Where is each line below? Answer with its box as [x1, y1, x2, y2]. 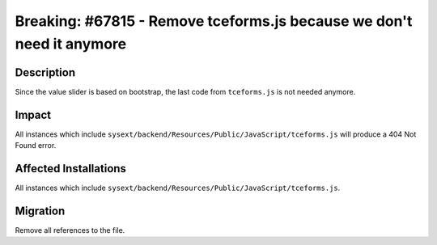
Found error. [15, 141, 57, 150]
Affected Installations [15, 162, 127, 175]
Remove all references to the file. [15, 225, 125, 234]
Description [15, 65, 76, 79]
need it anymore [15, 35, 127, 53]
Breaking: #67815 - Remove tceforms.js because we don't [15, 12, 413, 30]
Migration [15, 204, 66, 218]
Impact [15, 108, 52, 121]
